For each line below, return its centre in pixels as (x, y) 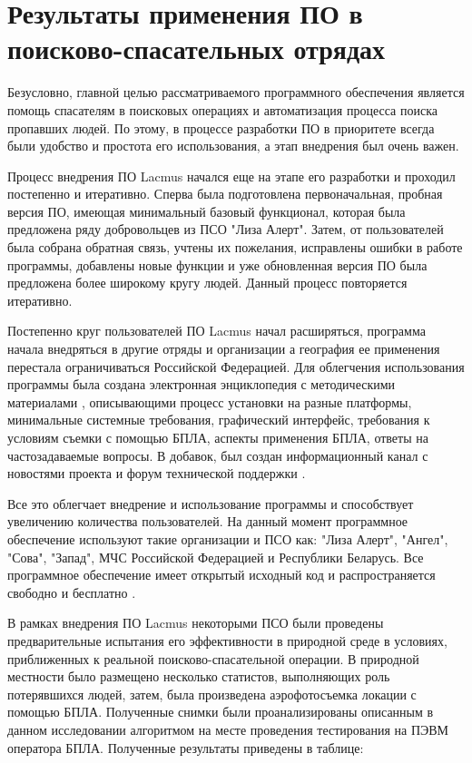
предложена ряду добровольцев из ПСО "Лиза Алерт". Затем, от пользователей (226, 229)
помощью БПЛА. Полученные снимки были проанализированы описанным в (221, 712)
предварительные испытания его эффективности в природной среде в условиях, (227, 640)
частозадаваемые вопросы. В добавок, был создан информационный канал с (218, 455)
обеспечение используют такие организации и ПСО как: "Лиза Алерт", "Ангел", (228, 538)
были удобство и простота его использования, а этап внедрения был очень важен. (233, 146)
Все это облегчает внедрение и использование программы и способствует (211, 503)
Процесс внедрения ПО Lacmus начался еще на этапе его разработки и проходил (231, 176)
